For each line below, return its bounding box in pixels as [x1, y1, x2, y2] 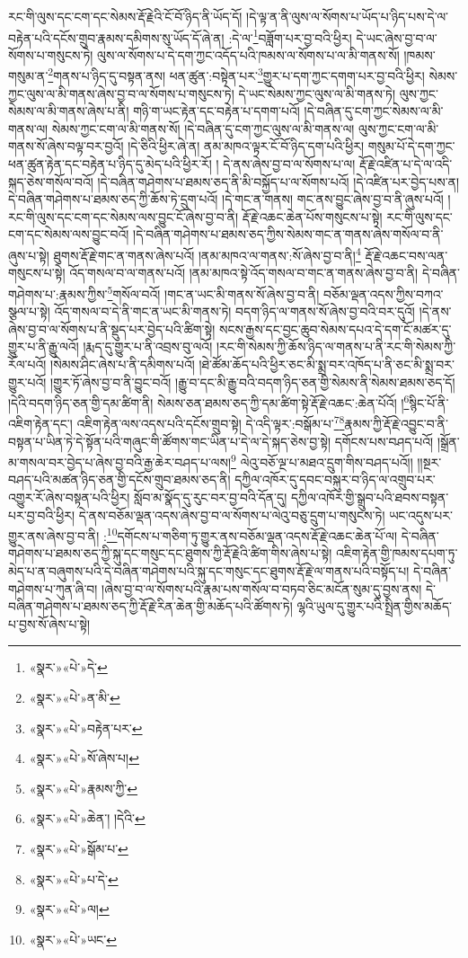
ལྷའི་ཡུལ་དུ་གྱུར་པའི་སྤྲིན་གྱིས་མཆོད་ [296, 597, 452, 616]
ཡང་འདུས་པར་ [389, 505, 453, 524]
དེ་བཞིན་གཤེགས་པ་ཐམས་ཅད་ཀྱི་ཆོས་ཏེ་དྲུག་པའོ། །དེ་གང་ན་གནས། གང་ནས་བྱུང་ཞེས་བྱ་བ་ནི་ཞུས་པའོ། [8, 190, 444, 208]
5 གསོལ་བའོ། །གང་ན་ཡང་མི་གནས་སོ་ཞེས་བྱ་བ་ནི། [107, 281, 320, 303]
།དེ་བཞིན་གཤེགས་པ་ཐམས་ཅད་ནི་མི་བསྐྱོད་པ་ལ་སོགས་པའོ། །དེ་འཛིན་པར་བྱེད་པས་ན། [97, 172, 460, 191]
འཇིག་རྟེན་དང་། [8, 414, 73, 432]
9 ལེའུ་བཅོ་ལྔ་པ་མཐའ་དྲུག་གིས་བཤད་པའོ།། [231, 450, 413, 471]
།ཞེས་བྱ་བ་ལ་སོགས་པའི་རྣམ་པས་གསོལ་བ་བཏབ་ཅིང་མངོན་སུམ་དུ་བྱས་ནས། [102, 579, 422, 598]
